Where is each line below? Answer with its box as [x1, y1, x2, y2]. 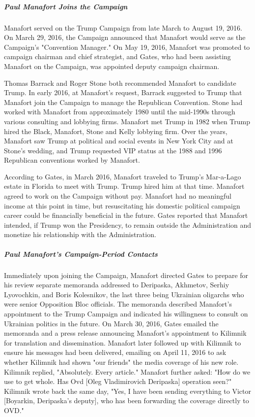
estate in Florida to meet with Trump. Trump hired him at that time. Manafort [4, 181, 245, 191]
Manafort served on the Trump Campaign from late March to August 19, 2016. [4, 22, 242, 33]
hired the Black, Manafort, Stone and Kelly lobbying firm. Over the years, [4, 126, 227, 136]
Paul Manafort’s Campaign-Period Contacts [4, 248, 158, 259]
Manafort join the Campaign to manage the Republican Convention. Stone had [4, 97, 243, 107]
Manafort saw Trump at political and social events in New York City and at [4, 136, 233, 146]
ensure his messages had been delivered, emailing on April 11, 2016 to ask [4, 347, 227, 357]
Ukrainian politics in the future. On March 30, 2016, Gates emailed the [4, 318, 219, 328]
